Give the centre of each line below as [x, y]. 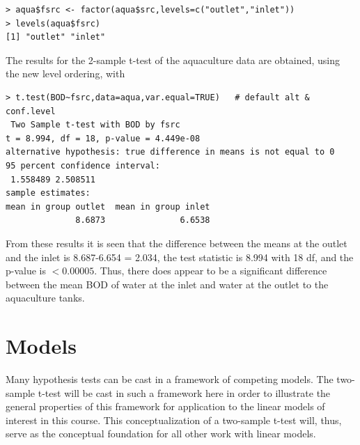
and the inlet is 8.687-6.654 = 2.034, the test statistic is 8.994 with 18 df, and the [180, 257]
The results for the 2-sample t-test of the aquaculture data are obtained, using [173, 60]
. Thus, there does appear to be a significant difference [211, 271]
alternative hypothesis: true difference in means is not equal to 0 [170, 152]
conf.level [31, 111]
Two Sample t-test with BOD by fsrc [95, 125]
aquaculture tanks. [45, 298]
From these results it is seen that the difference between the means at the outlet [177, 243]
